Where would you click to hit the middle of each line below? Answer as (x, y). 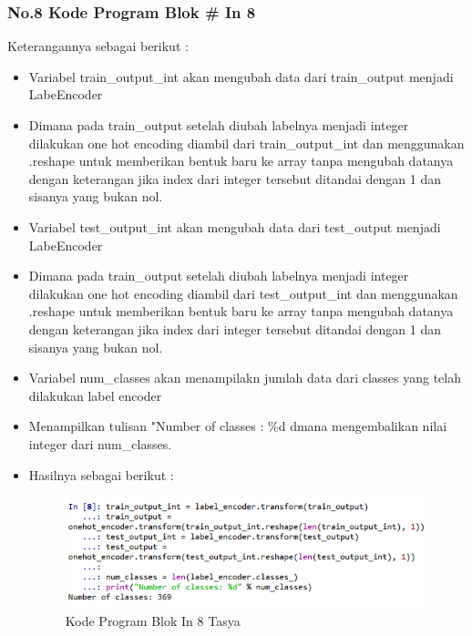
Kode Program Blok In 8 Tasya (153, 620)
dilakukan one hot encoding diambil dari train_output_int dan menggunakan (246, 143)
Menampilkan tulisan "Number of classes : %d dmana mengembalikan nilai (238, 426)
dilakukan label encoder (95, 395)
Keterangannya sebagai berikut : (98, 46)
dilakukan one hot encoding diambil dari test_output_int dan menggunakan (243, 293)
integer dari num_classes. (100, 443)
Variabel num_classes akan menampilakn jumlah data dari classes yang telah (245, 378)
